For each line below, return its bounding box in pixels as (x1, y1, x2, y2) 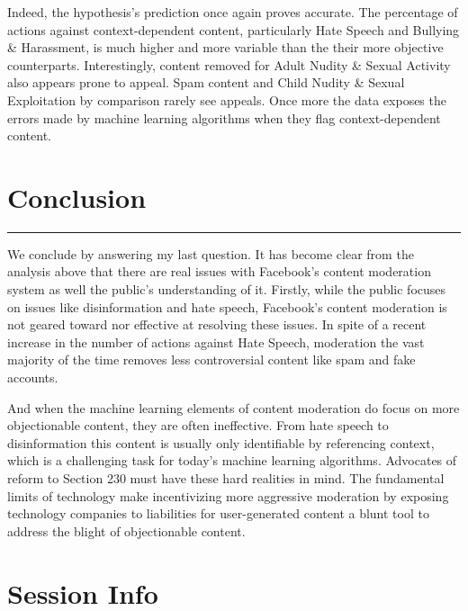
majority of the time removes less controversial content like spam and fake (7, 350, 416, 369)
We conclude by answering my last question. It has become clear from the (7, 244, 414, 263)
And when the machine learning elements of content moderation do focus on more (7, 398, 460, 417)
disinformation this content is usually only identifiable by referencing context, (7, 433, 435, 452)
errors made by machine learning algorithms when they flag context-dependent (7, 108, 441, 127)
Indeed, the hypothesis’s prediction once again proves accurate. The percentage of (7, 3, 458, 21)
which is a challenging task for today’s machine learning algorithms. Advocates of (7, 451, 457, 470)
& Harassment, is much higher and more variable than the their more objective (7, 38, 444, 57)
